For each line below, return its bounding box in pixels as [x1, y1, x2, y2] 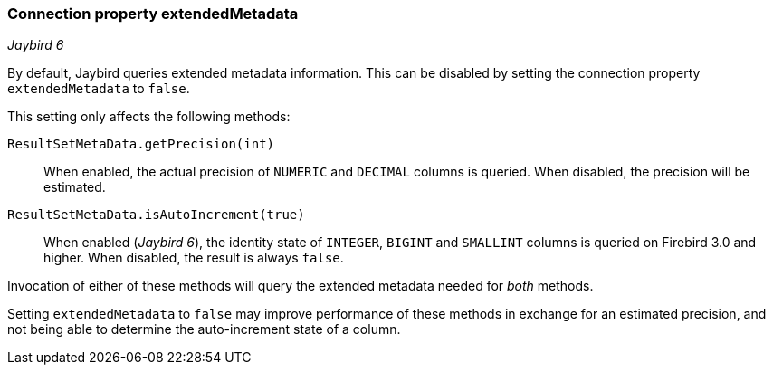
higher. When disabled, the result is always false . [43, 250, 344, 266]
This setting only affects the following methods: [7, 109, 291, 125]
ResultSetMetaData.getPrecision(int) [7, 137, 275, 152]
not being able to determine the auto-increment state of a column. [7, 321, 401, 338]
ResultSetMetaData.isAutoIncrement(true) [7, 207, 305, 223]
